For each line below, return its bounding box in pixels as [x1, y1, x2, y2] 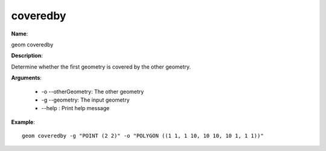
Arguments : [11, 74, 42, 81]
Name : [11, 30, 28, 37]
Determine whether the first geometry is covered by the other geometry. [11, 63, 191, 70]
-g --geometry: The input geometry [41, 96, 130, 103]
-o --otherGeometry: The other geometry [41, 88, 144, 95]
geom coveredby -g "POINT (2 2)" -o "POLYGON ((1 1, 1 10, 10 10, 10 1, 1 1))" [22, 132, 264, 140]
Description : [11, 52, 43, 60]
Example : [11, 118, 36, 126]
